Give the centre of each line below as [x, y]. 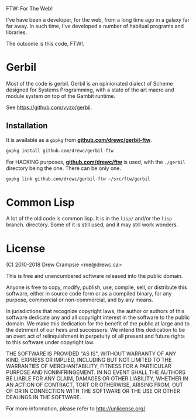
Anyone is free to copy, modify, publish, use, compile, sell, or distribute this [97, 287]
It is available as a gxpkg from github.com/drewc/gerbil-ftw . [79, 140]
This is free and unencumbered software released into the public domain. [94, 276]
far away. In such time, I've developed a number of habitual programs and [95, 26]
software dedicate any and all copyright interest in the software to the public [98, 317]
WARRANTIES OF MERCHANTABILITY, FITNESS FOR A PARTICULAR [89, 366]
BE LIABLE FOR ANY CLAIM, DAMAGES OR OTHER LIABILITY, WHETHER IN [97, 379]
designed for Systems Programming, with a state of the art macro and [90, 90]
